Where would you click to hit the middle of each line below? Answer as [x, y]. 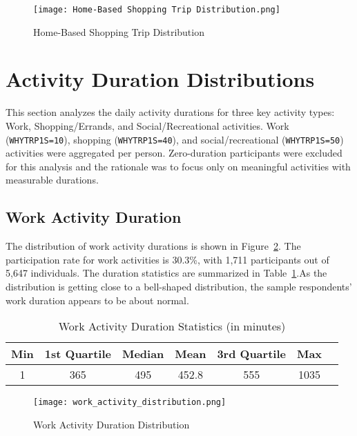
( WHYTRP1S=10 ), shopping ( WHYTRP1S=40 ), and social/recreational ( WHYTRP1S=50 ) [175, 139]
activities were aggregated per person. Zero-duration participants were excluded [174, 153]
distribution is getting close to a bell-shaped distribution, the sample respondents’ [179, 286]
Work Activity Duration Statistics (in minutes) [172, 326]
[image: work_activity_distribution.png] [130, 403]
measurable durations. [52, 180]
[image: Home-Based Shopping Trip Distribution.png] [157, 10]
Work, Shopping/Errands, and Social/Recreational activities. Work [147, 125]
